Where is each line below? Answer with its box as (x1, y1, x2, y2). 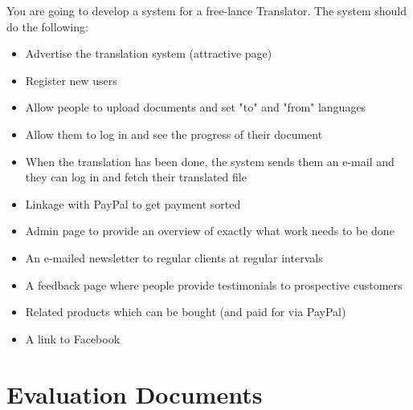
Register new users (25, 71, 117, 88)
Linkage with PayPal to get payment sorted (25, 195, 241, 212)
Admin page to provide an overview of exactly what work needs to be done (25, 222, 395, 239)
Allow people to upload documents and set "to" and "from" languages (25, 99, 366, 116)
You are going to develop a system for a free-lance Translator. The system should (6, 2, 407, 18)
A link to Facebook (25, 330, 121, 347)
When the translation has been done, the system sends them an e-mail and (25, 152, 395, 169)
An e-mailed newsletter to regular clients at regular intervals (25, 249, 323, 266)
